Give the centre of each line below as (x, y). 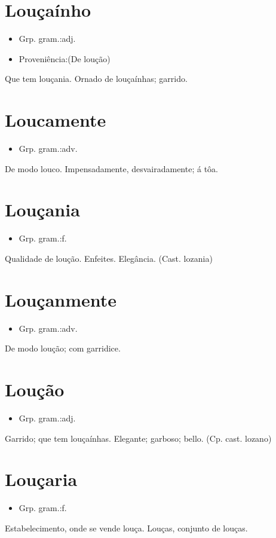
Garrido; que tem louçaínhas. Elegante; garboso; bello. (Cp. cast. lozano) (138, 438)
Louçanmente (61, 299)
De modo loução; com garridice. (63, 348)
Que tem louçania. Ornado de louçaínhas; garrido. (96, 79)
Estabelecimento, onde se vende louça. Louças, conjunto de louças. (126, 528)
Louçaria (41, 479)
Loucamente (56, 120)
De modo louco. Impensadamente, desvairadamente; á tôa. (111, 168)
